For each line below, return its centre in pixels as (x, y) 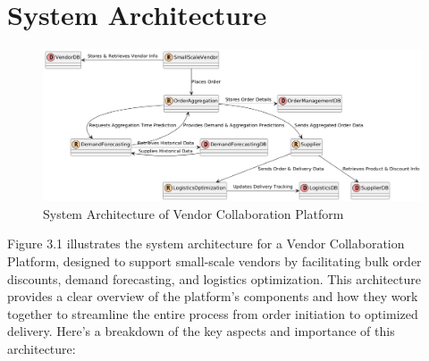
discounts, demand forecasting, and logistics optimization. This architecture (214, 278)
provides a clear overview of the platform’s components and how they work (213, 296)
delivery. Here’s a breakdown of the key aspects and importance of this (201, 331)
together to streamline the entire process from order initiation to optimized (213, 313)
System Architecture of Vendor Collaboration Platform (193, 213)
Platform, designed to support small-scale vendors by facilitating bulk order (214, 261)
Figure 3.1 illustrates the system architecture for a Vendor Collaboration (206, 243)
